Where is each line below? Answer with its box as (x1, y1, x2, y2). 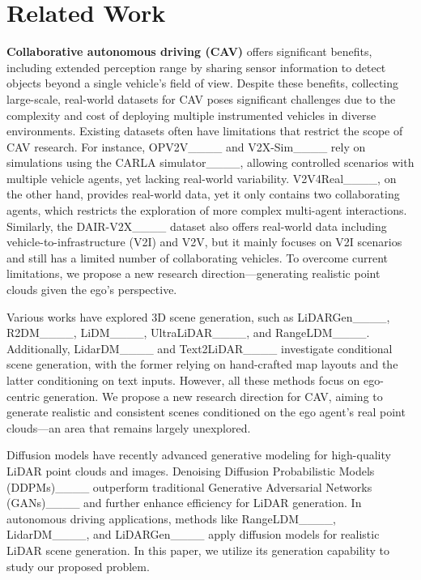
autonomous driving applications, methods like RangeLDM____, (6, 510, 336, 527)
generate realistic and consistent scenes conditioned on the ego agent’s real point (6, 403, 406, 420)
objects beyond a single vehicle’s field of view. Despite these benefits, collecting (6, 75, 399, 92)
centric (6, 387, 40, 404)
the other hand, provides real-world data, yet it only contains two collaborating (6, 186, 400, 203)
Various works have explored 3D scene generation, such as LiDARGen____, (6, 308, 390, 325)
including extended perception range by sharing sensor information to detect (6, 58, 386, 75)
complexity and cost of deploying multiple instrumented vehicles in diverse (6, 106, 376, 123)
